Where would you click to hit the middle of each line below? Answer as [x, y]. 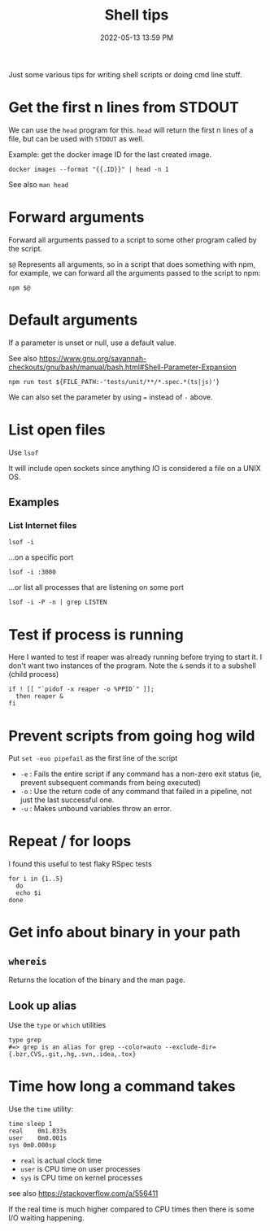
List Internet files [43, 525]
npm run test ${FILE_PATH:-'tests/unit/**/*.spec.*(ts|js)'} [114, 382]
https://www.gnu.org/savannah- [93, 358]
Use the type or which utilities [57, 1025]
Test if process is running [96, 634]
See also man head [39, 184]
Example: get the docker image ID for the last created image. [110, 154]
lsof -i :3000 [33, 572]
